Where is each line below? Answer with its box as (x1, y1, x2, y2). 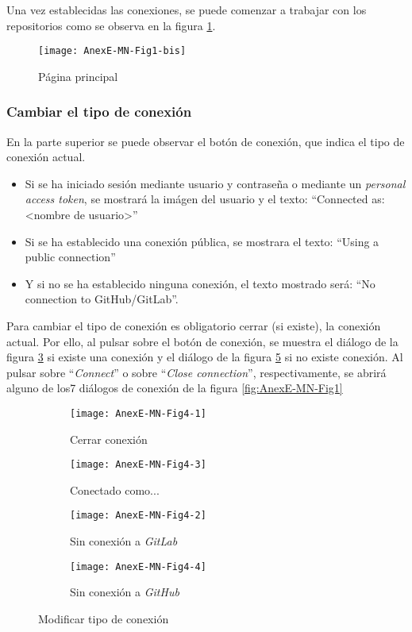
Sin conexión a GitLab (70, 533, 178, 549)
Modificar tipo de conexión (38, 610, 169, 626)
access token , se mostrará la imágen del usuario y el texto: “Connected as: (25, 191, 385, 207)
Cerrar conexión (70, 430, 148, 447)
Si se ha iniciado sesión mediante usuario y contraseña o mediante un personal (25, 175, 406, 191)
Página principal (38, 67, 118, 84)
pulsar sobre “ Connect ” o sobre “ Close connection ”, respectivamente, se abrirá (6, 364, 387, 380)
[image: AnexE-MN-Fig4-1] (70, 407, 206, 419)
